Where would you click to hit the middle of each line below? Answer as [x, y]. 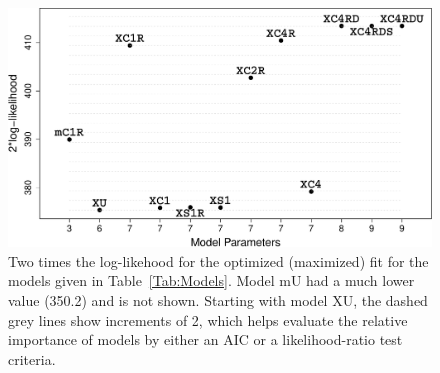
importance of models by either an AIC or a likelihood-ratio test [205, 339]
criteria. [32, 358]
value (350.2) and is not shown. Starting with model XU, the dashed [218, 299]
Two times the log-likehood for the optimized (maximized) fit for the [218, 260]
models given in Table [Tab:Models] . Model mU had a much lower [211, 280]
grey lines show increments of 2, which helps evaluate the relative [208, 319]
